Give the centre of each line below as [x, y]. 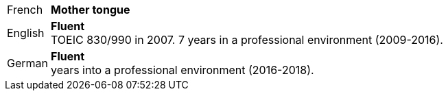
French [25, 10]
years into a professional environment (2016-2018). [182, 70]
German [27, 63]
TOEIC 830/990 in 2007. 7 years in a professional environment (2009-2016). [247, 40]
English [26, 33]
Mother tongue [91, 10]
